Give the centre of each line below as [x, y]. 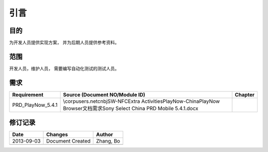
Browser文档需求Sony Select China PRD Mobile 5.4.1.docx [131, 108]
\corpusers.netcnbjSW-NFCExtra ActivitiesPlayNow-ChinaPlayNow [141, 101]
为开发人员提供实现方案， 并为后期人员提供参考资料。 [64, 43]
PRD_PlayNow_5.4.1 [35, 105]
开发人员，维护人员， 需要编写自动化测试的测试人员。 [64, 68]
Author [105, 135]
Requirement [28, 94]
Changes [57, 135]
